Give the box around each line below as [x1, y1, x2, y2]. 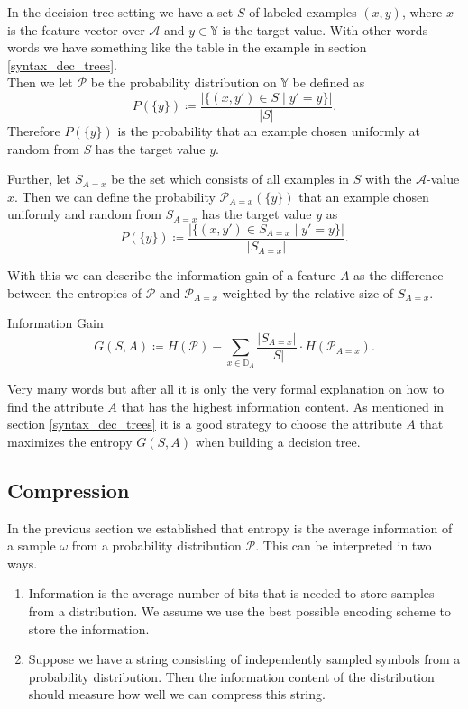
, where [401, 3, 443, 21]
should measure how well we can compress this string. [28, 685, 326, 704]
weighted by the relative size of [222, 283, 394, 302]
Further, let [7, 169, 71, 188]
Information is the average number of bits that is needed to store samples [28, 584, 435, 603]
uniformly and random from [7, 205, 161, 223]
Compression [7, 476, 130, 504]
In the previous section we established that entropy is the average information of [7, 518, 453, 537]
